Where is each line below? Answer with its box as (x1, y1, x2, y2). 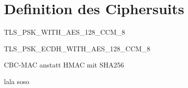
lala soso (4, 76, 29, 86)
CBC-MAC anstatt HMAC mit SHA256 (4, 60, 124, 70)
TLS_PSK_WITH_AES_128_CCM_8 (4, 27, 125, 37)
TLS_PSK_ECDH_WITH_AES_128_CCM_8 (4, 43, 151, 53)
